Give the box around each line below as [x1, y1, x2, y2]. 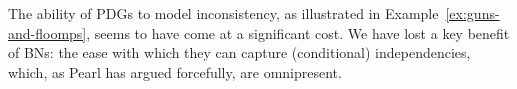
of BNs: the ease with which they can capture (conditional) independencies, [8, 42, 471, 63]
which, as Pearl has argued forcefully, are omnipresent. [8, 61, 342, 82]
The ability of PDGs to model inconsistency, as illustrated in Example [8, 3, 439, 23]
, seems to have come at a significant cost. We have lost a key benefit [86, 22, 510, 43]
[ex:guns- [445, 3, 500, 23]
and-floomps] [8, 22, 87, 43]
